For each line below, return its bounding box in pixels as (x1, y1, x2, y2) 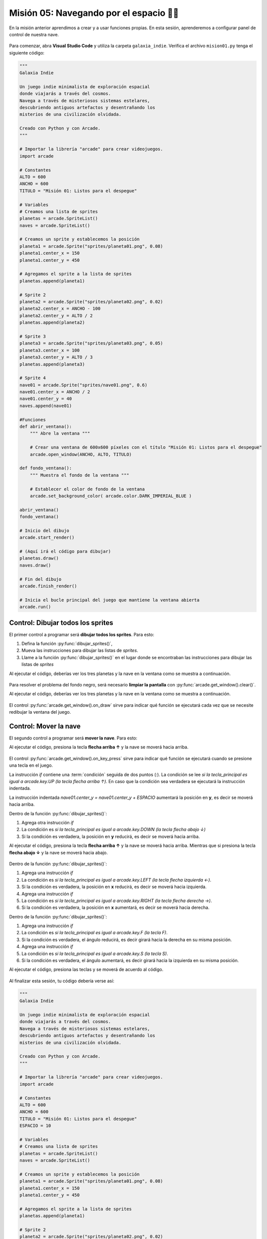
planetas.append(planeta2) (19, 320, 85, 326)
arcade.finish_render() (19, 583, 78, 589)
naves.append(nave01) (19, 403, 72, 408)
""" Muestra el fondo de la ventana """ (30, 472, 130, 478)
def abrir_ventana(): (19, 424, 72, 430)
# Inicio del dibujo (19, 528, 69, 533)
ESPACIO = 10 (19, 1123, 51, 1128)
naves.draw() (19, 563, 51, 568)
